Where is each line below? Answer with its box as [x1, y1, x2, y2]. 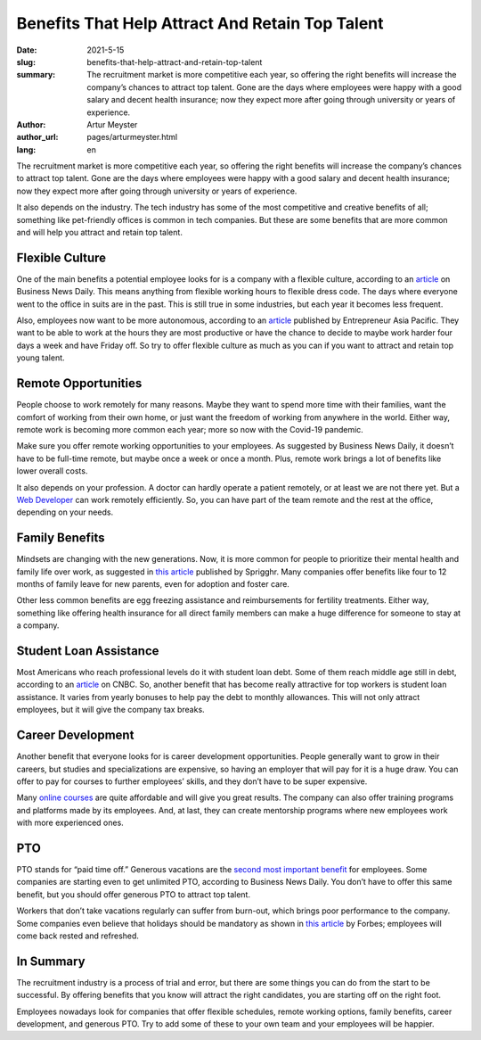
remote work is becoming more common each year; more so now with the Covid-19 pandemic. [16, 424, 364, 434]
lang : [16, 144, 37, 155]
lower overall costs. [16, 466, 88, 476]
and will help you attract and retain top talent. [16, 227, 183, 238]
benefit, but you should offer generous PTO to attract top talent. [16, 888, 251, 900]
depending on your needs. [16, 507, 114, 517]
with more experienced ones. [16, 817, 124, 829]
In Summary [16, 953, 86, 969]
